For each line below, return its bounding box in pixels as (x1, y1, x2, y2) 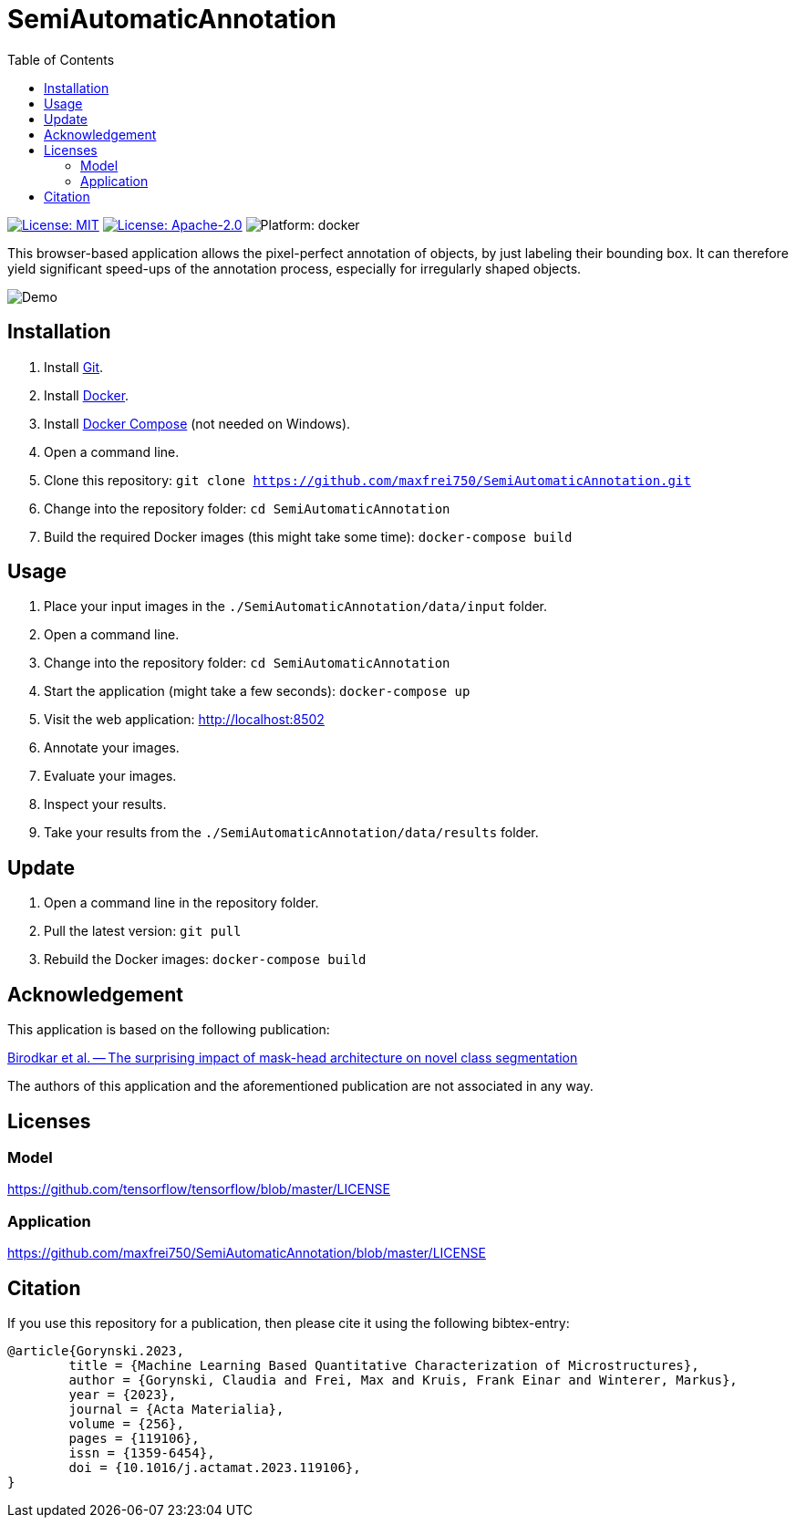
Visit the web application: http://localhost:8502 (44, 711, 325, 728)
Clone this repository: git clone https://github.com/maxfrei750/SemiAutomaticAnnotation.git (44, 472, 691, 488)
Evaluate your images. (44, 768, 177, 784)
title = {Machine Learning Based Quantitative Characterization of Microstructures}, (68, 1357, 699, 1373)
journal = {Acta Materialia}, (68, 1401, 284, 1416)
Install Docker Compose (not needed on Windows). (44, 415, 351, 431)
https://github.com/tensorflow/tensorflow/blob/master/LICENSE (7, 1181, 390, 1198)
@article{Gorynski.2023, (7, 1343, 184, 1358)
